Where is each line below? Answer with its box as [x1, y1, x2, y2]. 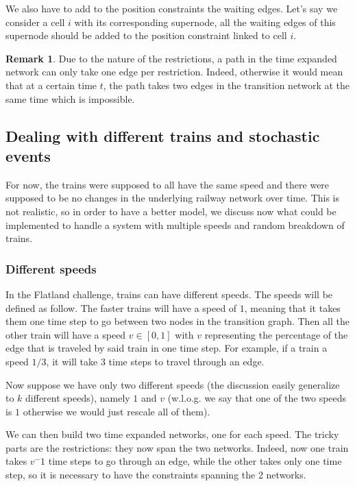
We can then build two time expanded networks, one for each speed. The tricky [5, 427, 339, 441]
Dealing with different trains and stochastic [5, 125, 320, 146]
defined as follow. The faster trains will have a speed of [5, 300, 237, 315]
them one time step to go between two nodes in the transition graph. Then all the [5, 314, 350, 328]
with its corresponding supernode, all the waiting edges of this [74, 14, 336, 29]
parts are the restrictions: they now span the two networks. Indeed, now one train [5, 440, 349, 454]
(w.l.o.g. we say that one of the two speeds [167, 391, 347, 405]
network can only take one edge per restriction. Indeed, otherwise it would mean [5, 64, 343, 79]
